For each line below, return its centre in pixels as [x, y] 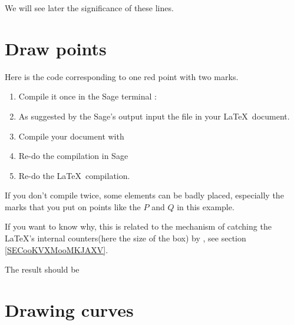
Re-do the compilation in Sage [73, 156]
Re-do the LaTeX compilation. [74, 175]
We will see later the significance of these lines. [89, 8]
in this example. [206, 206]
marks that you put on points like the [73, 206]
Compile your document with [71, 136]
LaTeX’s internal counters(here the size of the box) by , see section [125, 238]
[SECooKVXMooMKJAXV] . [57, 249]
